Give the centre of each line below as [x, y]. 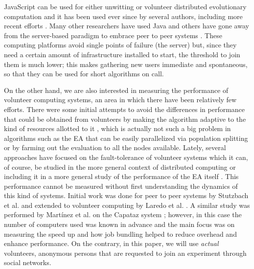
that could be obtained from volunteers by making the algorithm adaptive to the [125, 119]
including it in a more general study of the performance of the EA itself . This [121, 176]
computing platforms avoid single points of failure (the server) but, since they [120, 45]
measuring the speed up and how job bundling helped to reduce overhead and [120, 234]
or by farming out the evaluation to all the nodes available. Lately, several [115, 147]
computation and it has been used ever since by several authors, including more [123, 16]
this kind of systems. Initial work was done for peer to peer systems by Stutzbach [126, 195]
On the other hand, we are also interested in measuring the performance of [116, 90]
